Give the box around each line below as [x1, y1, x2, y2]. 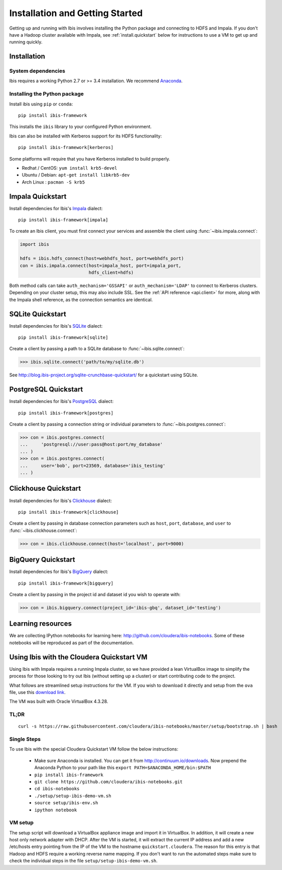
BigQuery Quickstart [9, 555, 75, 564]
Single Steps [9, 736, 41, 743]
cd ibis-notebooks [34, 786, 80, 792]
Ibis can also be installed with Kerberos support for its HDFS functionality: [9, 133, 162, 139]
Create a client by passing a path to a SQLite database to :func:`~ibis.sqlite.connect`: [9, 346, 185, 352]
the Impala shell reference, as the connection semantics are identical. [9, 297, 153, 303]
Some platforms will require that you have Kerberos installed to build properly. [9, 156, 171, 162]
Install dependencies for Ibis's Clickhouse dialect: [9, 497, 112, 504]
